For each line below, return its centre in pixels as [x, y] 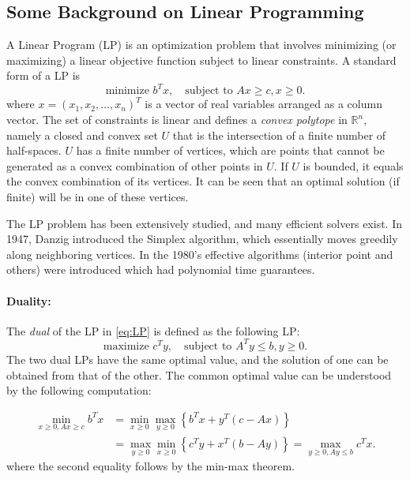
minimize [127, 91]
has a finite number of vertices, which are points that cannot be [230, 150]
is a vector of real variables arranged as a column [263, 104]
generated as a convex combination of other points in [135, 165]
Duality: [29, 300]
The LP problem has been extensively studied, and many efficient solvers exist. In [205, 223]
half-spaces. [34, 150]
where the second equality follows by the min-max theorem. [150, 466]
